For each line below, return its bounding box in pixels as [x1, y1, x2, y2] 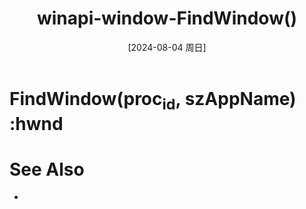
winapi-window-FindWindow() [36, 7, 298, 30]
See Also [9, 158, 85, 181]
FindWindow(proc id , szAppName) [9, 87, 297, 114]
